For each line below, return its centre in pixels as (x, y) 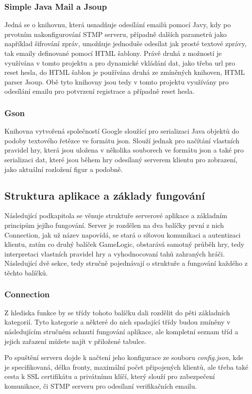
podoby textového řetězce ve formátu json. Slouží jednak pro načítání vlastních (122, 140)
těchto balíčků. (26, 272)
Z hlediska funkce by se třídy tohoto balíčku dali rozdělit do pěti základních (117, 312)
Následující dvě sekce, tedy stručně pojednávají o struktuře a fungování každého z (126, 263)
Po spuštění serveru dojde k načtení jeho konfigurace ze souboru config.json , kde (124, 357)
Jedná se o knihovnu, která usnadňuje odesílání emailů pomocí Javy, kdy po (118, 25)
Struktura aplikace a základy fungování (105, 195)
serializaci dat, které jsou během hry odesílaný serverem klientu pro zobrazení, (121, 159)
